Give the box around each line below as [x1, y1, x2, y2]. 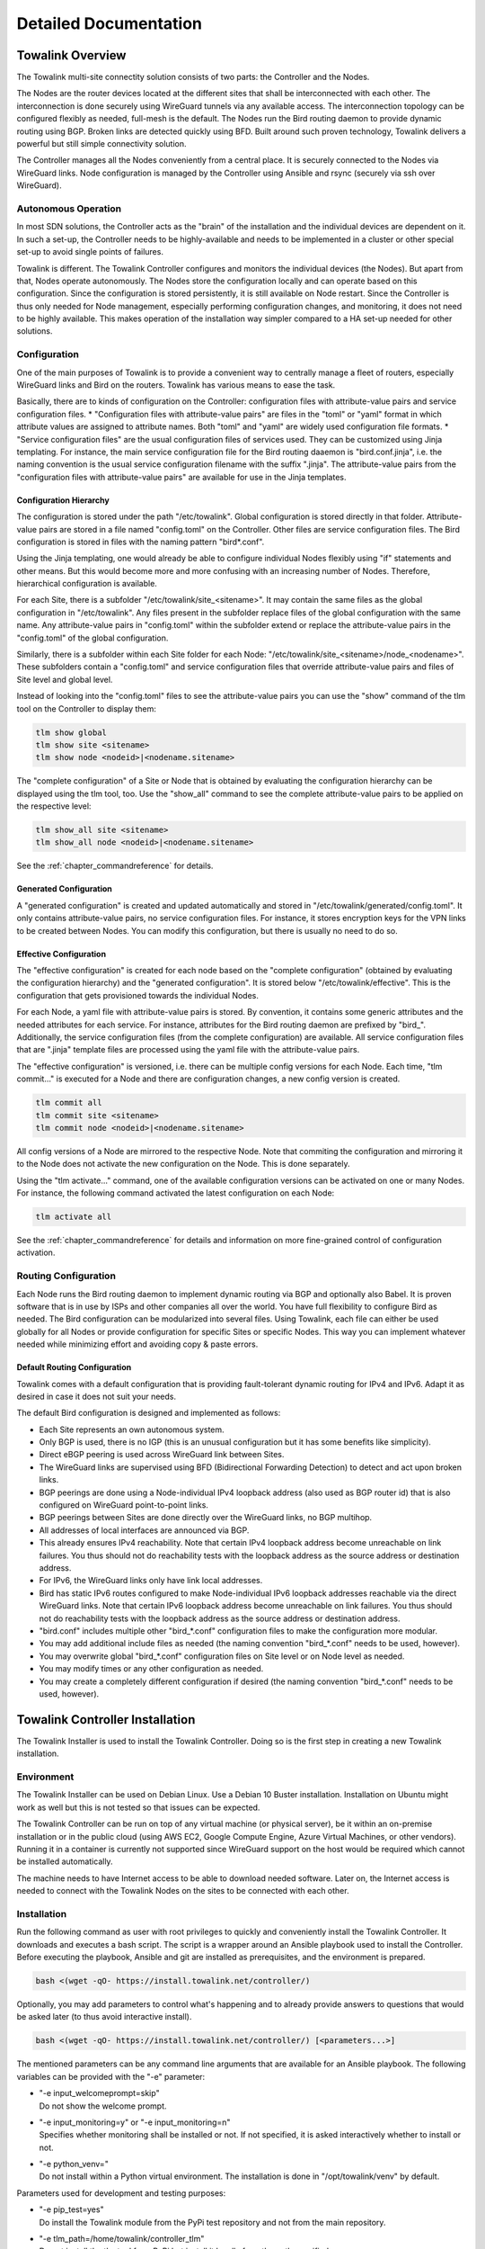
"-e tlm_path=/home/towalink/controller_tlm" [39, 2234, 205, 2245]
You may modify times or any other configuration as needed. [39, 1663, 264, 1674]
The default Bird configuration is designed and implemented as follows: [16, 1408, 281, 1419]
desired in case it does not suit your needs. [16, 1391, 177, 1402]
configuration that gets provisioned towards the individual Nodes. [16, 990, 260, 1000]
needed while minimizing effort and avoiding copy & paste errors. [16, 1339, 259, 1349]
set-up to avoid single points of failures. [16, 246, 163, 257]
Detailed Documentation [16, 13, 202, 33]
